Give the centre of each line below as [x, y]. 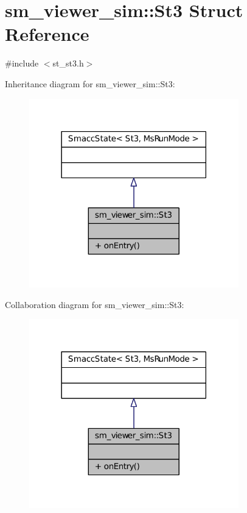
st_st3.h [68, 63]
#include [22, 63]
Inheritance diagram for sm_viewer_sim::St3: [90, 83]
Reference [47, 34]
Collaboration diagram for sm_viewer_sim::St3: [95, 304]
